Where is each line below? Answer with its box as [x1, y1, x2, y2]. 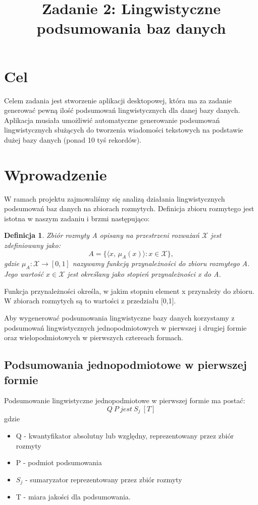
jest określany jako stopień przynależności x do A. [67, 269, 221, 279]
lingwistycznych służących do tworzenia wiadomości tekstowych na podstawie [4, 124, 243, 135]
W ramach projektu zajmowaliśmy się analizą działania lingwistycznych [4, 193, 225, 204]
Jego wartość [4, 269, 44, 279]
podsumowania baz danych [36, 18, 226, 38]
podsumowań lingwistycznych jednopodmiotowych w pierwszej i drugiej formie [4, 322, 247, 333]
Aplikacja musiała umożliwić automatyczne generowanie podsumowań [4, 114, 220, 125]
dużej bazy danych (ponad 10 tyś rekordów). [4, 134, 142, 145]
